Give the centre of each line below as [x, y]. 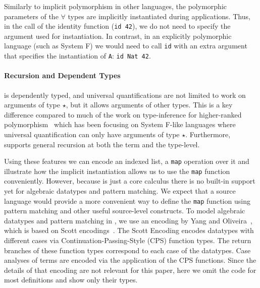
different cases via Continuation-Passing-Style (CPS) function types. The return [128, 240]
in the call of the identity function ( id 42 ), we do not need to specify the [117, 26]
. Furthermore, [208, 134]
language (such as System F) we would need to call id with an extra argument [126, 46]
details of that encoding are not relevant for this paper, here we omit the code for [130, 270]
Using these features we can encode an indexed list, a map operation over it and [127, 161]
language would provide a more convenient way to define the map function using [127, 200]
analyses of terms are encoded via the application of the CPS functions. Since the [130, 260]
